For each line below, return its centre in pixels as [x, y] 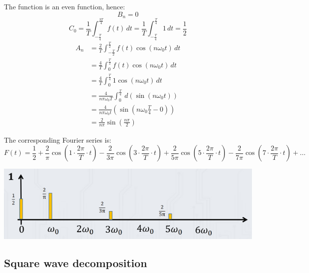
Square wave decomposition [76, 263]
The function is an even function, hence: [64, 6]
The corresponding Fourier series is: [58, 139]
